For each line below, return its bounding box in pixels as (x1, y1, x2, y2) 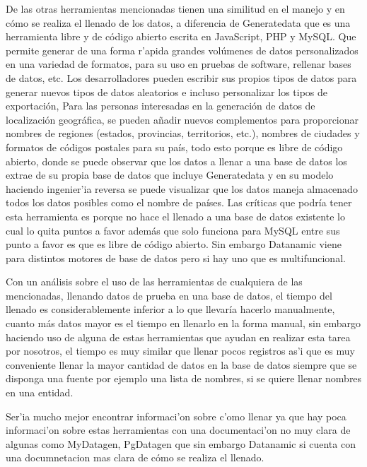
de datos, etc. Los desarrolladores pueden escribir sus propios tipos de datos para (6, 70, 357, 85)
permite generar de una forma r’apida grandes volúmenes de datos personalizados (6, 42, 359, 57)
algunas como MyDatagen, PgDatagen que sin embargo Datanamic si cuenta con (6, 436, 356, 451)
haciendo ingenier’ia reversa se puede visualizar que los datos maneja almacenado (6, 181, 358, 196)
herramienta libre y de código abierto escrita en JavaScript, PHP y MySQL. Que (6, 29, 356, 44)
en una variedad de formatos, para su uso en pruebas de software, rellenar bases (6, 57, 351, 71)
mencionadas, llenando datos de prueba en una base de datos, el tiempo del (6, 288, 332, 302)
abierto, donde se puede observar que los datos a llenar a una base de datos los (6, 153, 347, 168)
